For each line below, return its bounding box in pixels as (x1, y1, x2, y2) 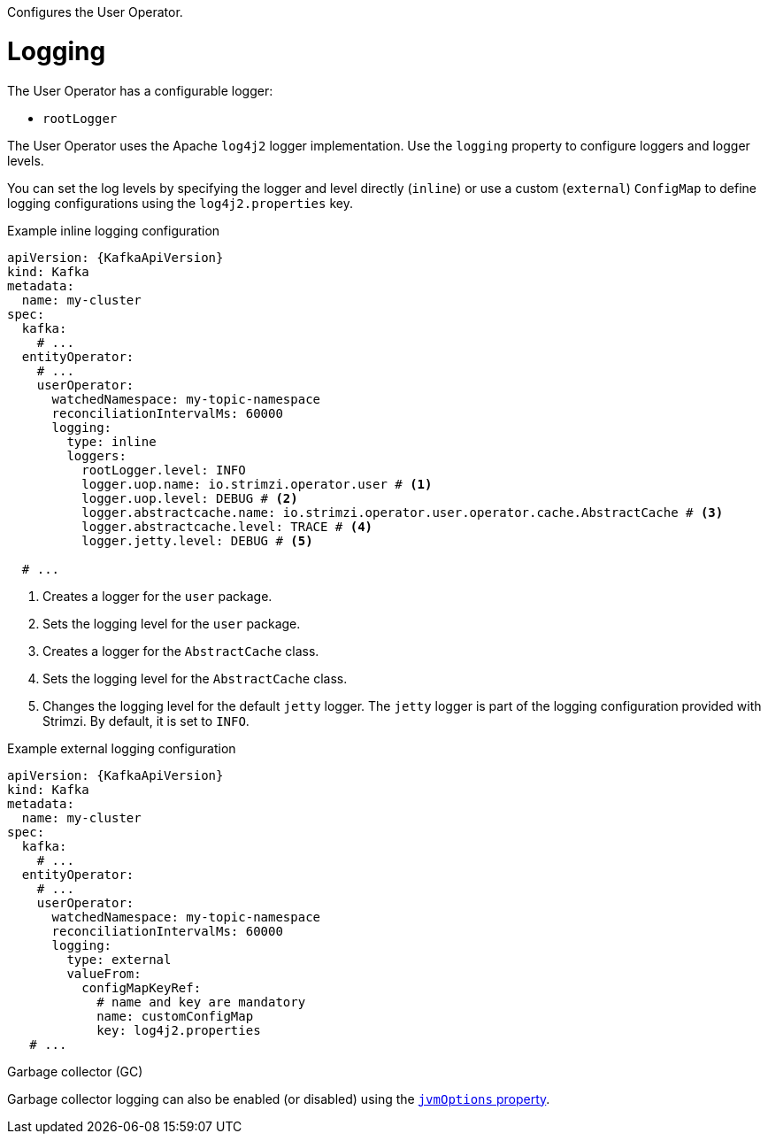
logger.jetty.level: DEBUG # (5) (81, 533, 313, 548)
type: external (66, 952, 172, 967)
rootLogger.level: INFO (81, 462, 246, 477)
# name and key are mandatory (96, 994, 306, 1009)
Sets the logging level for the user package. (42, 615, 301, 631)
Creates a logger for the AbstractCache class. (42, 643, 319, 659)
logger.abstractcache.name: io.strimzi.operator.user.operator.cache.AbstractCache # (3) (81, 505, 724, 520)
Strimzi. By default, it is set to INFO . (42, 713, 250, 729)
